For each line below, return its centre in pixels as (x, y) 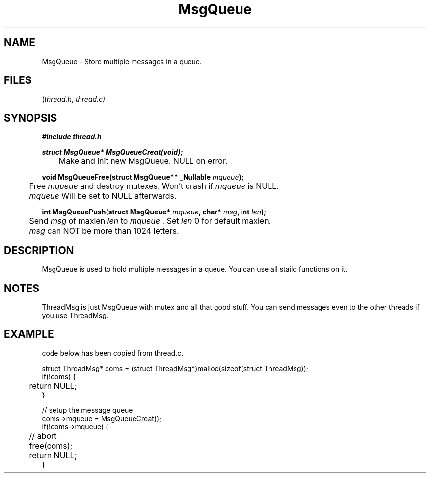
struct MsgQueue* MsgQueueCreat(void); (112, 152)
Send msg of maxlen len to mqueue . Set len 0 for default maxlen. (150, 221)
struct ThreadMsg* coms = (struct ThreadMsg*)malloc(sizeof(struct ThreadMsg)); (175, 368)
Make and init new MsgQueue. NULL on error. (143, 161)
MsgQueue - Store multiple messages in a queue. (122, 61)
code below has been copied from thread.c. (113, 353)
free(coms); (51, 445)
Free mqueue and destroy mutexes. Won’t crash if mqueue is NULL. (154, 186)
